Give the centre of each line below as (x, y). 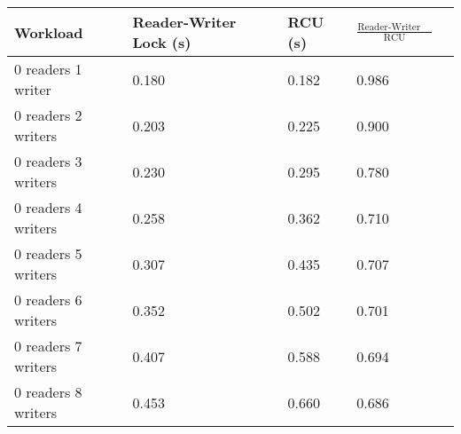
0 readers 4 (48, 207)
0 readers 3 (48, 161)
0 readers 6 (48, 300)
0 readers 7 (48, 346)
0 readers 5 (48, 253)
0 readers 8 (48, 392)
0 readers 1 (48, 69)
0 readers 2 (48, 115)
